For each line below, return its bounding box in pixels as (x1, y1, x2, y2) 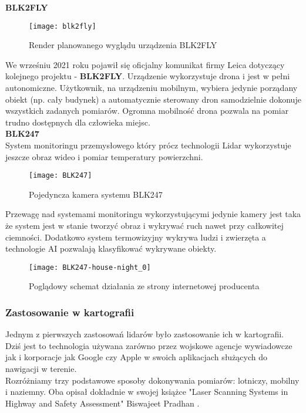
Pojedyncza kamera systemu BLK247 (29, 188, 163, 200)
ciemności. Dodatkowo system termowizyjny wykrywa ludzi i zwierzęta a (5, 231, 266, 243)
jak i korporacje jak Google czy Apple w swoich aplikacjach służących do (5, 351, 268, 363)
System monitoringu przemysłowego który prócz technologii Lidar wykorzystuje (5, 139, 291, 151)
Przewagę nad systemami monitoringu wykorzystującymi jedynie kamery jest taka (5, 208, 301, 220)
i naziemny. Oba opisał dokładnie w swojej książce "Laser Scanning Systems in (5, 385, 288, 398)
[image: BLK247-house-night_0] (29, 263, 151, 272)
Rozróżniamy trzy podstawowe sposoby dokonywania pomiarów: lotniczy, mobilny (5, 374, 300, 386)
